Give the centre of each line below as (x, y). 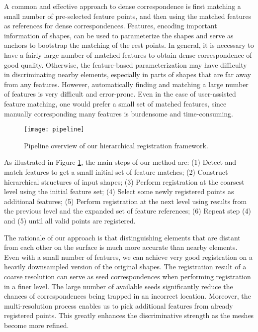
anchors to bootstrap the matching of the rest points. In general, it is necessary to (129, 45)
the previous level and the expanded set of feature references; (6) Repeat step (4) (128, 211)
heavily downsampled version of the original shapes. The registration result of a (125, 267)
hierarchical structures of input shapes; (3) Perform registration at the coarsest (124, 181)
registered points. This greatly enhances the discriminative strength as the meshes (129, 315)
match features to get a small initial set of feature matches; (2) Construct (116, 171)
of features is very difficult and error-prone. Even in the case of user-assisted (120, 94)
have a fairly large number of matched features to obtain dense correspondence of (128, 55)
